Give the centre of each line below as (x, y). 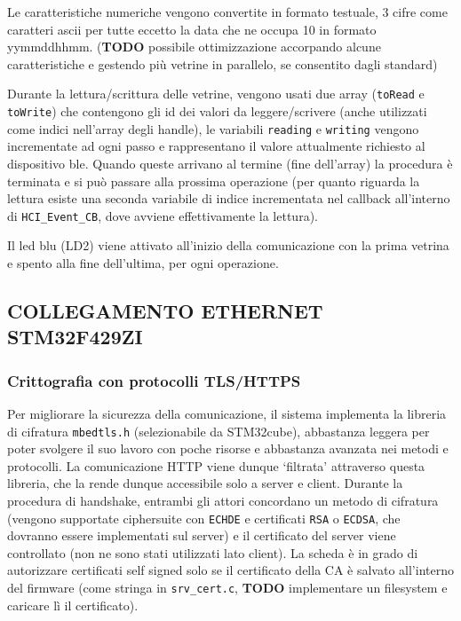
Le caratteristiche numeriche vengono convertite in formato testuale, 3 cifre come (227, 12)
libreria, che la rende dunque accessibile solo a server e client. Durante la (205, 483)
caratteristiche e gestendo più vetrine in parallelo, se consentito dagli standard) (223, 63)
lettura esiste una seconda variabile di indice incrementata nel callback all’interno (229, 198)
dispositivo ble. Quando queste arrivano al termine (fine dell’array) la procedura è (230, 163)
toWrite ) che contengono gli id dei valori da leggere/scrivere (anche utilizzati (217, 111)
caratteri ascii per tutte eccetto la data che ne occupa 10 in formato (192, 29)
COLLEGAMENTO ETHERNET (165, 310)
